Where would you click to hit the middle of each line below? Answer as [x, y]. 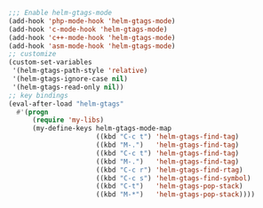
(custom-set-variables [50, 62]
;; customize [32, 54]
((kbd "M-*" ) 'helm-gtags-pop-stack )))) [175, 195]
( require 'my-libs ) [68, 120]
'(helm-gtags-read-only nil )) [68, 87]
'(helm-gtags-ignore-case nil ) [70, 79]
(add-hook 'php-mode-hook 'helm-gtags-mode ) [92, 21]
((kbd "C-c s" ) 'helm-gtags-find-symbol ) [173, 178]
